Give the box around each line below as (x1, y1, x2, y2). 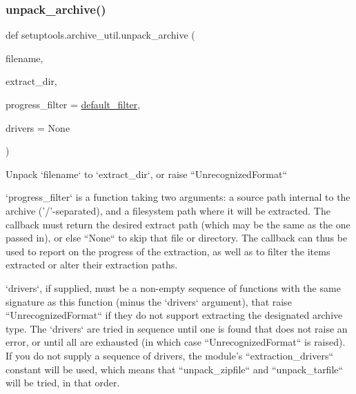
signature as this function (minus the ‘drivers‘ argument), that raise (6, 294, 292, 308)
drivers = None (6, 120, 70, 135)
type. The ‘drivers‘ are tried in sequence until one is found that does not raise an (6, 321, 348, 335)
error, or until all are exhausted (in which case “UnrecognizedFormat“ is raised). (6, 335, 346, 349)
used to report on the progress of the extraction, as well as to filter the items (6, 244, 330, 258)
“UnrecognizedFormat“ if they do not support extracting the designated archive (6, 308, 343, 322)
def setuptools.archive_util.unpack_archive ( (6, 28, 195, 42)
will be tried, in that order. (6, 375, 120, 390)
